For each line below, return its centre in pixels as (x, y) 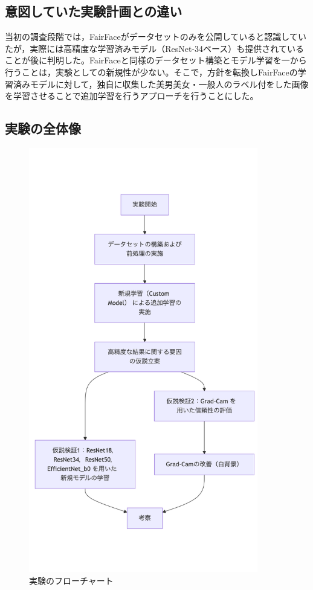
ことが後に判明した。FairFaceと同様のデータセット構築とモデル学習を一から (156, 60)
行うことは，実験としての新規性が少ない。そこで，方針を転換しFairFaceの (151, 72)
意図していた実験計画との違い (94, 11)
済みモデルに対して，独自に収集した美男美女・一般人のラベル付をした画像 (161, 84)
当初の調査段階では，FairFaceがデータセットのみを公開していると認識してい (156, 37)
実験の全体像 (43, 128)
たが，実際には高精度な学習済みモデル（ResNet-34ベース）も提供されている (154, 48)
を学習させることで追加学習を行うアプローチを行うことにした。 (132, 96)
